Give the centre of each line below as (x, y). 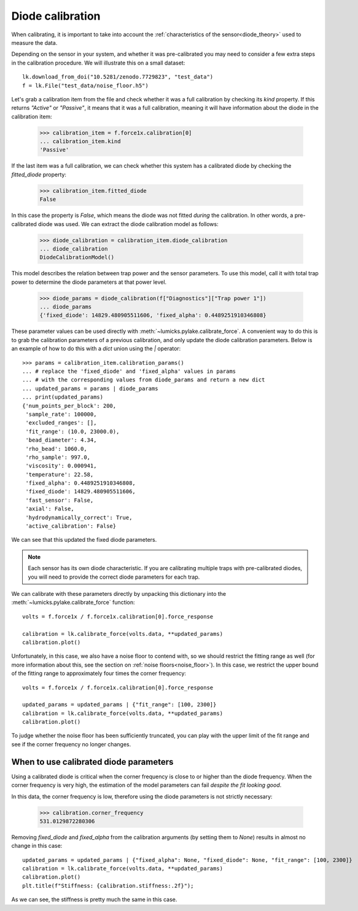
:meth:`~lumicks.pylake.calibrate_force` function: (73, 603)
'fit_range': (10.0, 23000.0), (72, 431)
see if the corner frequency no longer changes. (71, 744)
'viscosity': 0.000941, (61, 466)
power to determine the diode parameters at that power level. (89, 282)
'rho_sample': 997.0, (58, 457)
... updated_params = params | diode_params (91, 388)
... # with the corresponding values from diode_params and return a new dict (144, 380)
